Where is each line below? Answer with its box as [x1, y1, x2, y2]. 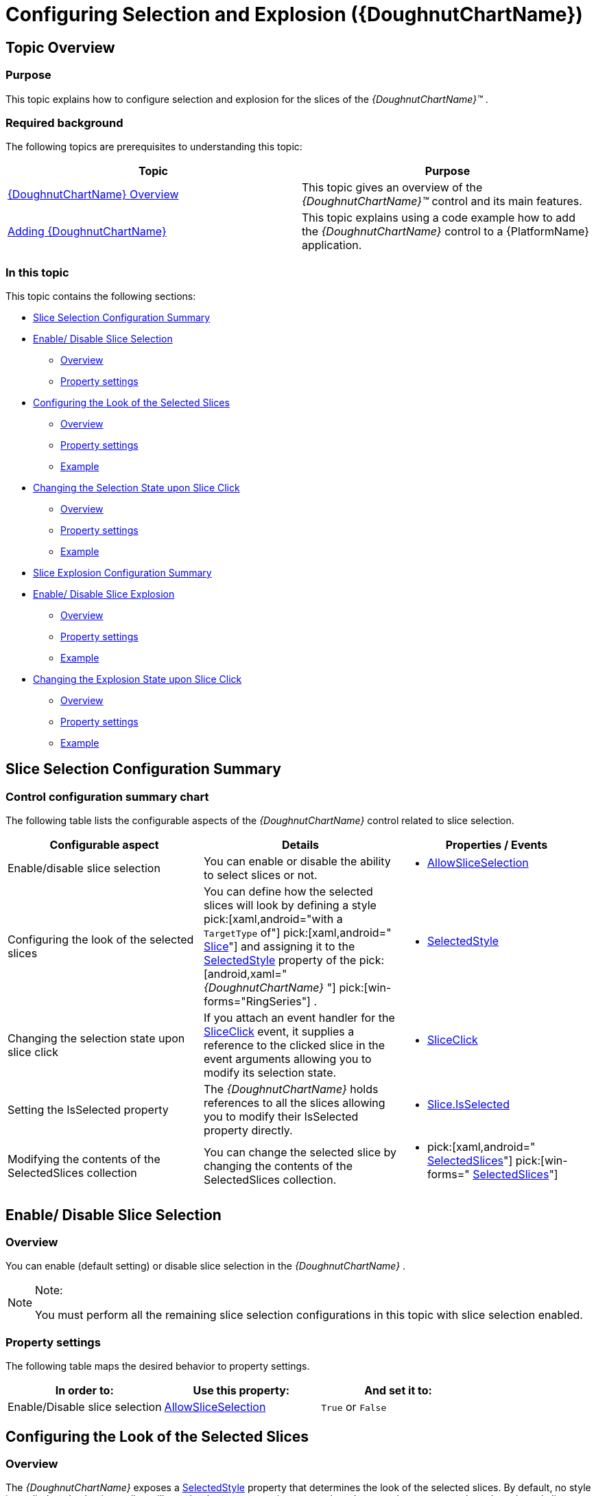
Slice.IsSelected [427, 1097, 510, 1112]
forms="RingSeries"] [203, 994, 311, 1009]
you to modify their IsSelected [203, 1110, 359, 1124]
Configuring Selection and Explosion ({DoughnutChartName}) [5, 3, 583, 26]
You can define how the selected [203, 885, 373, 899]
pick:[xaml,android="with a [203, 912, 343, 926]
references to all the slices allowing [203, 1096, 385, 1110]
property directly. [203, 1123, 293, 1138]
